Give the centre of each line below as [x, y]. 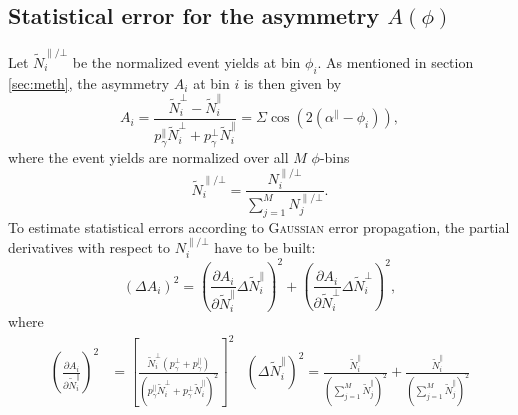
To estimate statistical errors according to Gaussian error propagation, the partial [259, 226]
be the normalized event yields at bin [186, 61]
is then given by [292, 82]
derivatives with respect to [89, 246]
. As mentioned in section [395, 61]
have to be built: [265, 246]
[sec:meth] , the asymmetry [89, 82]
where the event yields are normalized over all [148, 157]
